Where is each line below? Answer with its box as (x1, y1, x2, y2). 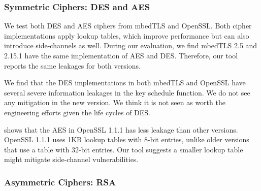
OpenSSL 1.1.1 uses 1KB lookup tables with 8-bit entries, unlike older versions (4, 134, 249, 145)
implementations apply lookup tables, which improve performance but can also (4, 30, 249, 41)
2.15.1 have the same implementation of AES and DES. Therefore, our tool (4, 50, 238, 60)
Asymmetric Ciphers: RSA (4, 175, 116, 188)
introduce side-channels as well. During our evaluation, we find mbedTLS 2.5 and (4, 40, 257, 51)
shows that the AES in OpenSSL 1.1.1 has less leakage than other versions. (4, 124, 238, 135)
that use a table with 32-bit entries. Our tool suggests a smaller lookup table (4, 144, 243, 154)
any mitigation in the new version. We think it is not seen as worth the (4, 97, 225, 108)
